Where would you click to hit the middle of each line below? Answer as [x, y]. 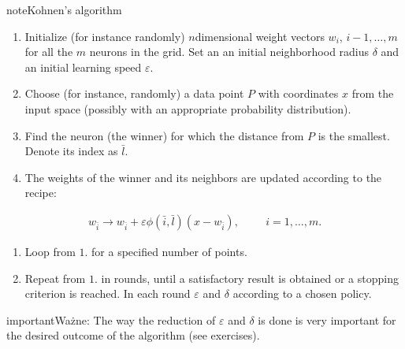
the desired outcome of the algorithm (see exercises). [133, 335]
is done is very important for [327, 319]
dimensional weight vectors [260, 36]
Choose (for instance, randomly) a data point [134, 93]
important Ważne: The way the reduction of [111, 319]
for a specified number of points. [169, 251]
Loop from [50, 251]
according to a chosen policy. [302, 293]
